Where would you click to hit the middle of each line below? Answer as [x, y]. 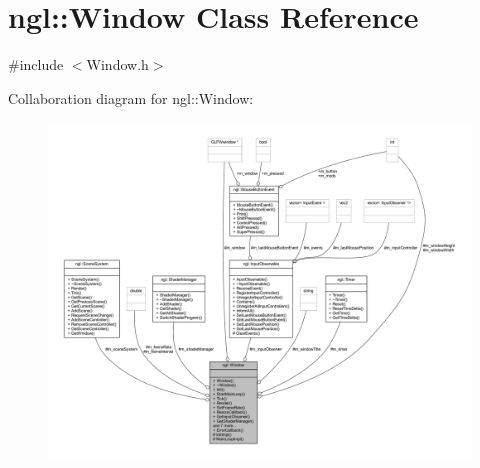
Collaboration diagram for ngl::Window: [131, 97]
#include [36, 64]
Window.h [117, 64]
